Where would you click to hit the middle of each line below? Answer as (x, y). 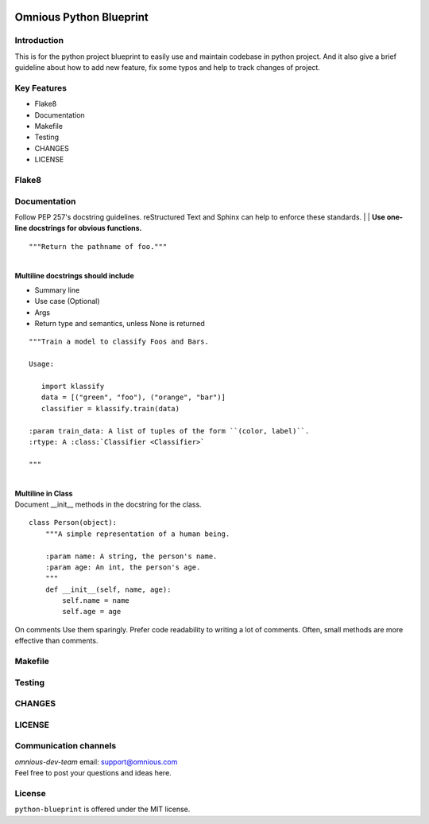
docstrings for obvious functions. (85, 228)
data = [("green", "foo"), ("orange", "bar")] (133, 397)
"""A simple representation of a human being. (137, 534)
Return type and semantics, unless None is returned (120, 324)
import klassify (73, 387)
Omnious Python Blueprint (81, 17)
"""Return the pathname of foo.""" (98, 246)
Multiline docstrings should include (74, 275)
